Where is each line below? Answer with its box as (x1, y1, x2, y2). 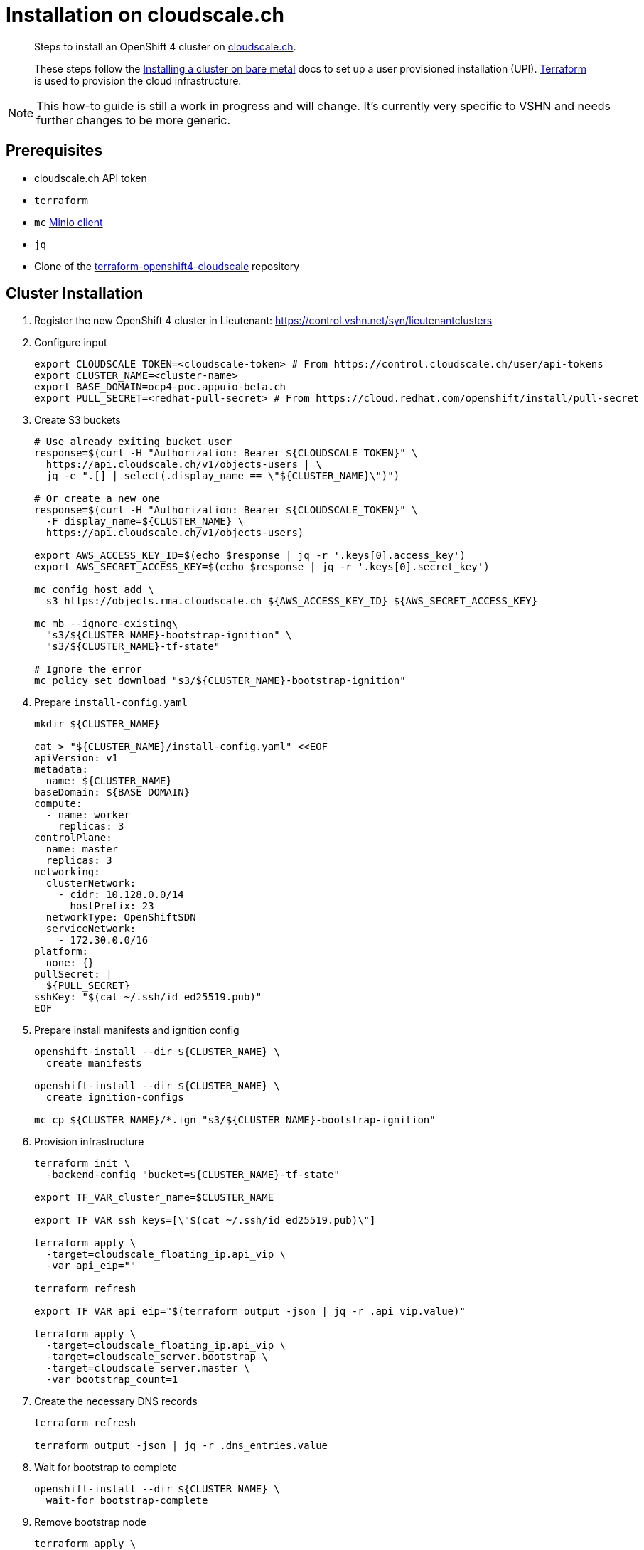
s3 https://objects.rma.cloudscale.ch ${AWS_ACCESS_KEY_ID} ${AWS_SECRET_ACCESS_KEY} (45, 595, 538, 607)
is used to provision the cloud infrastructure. (34, 74, 242, 87)
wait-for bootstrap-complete (45, 1495, 208, 1507)
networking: (34, 866, 100, 878)
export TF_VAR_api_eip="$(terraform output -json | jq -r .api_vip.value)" (34, 1305, 466, 1317)
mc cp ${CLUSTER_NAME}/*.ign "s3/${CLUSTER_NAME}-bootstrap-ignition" (34, 1114, 436, 1126)
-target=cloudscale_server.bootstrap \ (45, 1351, 268, 1363)
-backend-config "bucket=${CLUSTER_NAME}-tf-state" (45, 1169, 340, 1181)
